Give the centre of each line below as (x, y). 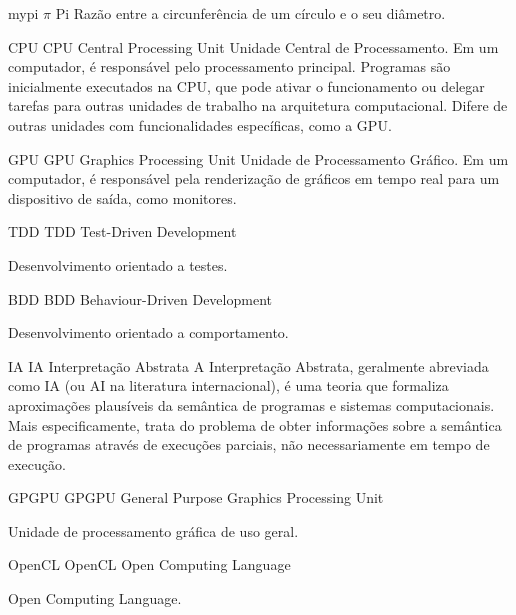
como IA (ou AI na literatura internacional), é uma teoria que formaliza (228, 385)
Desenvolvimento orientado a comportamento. (148, 332)
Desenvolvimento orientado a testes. (118, 264)
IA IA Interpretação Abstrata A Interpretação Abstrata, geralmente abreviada (248, 365)
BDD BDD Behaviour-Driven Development (140, 298)
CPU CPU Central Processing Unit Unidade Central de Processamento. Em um (253, 46)
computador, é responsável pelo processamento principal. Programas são (229, 66)
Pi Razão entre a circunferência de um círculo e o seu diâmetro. (250, 13)
